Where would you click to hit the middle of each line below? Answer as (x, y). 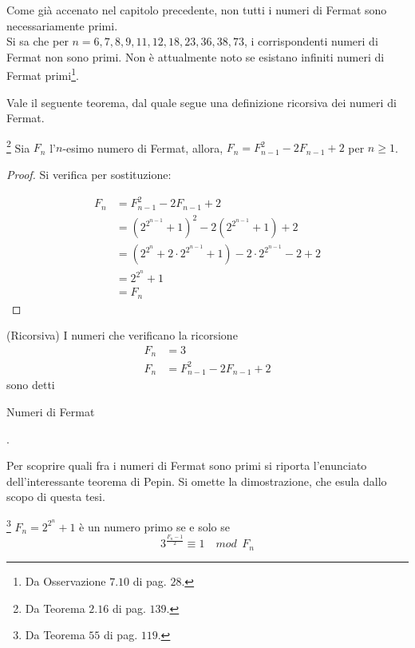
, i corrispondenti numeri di (311, 41)
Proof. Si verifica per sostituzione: (89, 175)
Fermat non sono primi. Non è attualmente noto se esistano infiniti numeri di (196, 56)
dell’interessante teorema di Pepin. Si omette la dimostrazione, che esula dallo (197, 481)
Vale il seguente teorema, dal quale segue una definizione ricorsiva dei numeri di (202, 102)
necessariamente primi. (62, 25)
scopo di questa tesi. (56, 497)
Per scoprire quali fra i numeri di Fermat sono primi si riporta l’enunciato (187, 465)
